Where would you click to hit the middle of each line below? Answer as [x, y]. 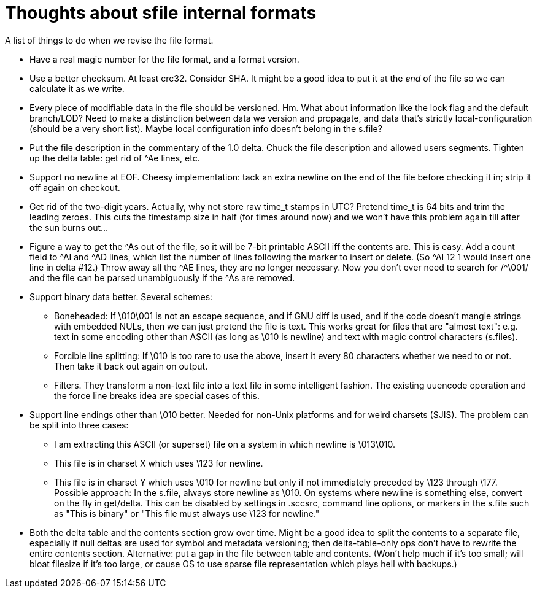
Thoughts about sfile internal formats [161, 13]
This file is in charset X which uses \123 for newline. [159, 463]
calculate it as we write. [77, 88]
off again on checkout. [75, 187]
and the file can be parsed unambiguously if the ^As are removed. [162, 277]
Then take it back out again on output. [131, 366]
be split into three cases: [79, 425]
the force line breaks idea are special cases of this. [157, 395]
